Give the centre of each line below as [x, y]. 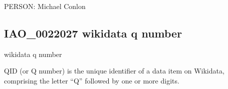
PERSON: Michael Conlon [45, 6]
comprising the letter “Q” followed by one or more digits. [92, 80]
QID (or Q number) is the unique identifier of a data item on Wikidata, [114, 71]
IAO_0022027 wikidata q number [93, 33]
